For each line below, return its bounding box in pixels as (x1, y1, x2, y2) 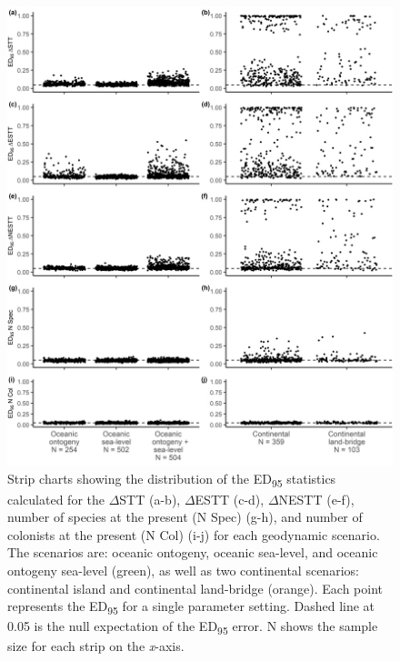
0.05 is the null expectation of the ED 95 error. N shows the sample (7, 616, 378, 638)
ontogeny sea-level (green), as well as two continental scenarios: (7, 560, 359, 579)
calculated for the (7, 489, 105, 508)
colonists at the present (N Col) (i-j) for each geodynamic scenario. (7, 525, 380, 544)
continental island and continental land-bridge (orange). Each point (7, 578, 384, 597)
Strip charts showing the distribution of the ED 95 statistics (7, 469, 336, 491)
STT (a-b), (119, 489, 181, 508)
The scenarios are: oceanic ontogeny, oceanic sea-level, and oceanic (7, 543, 378, 562)
